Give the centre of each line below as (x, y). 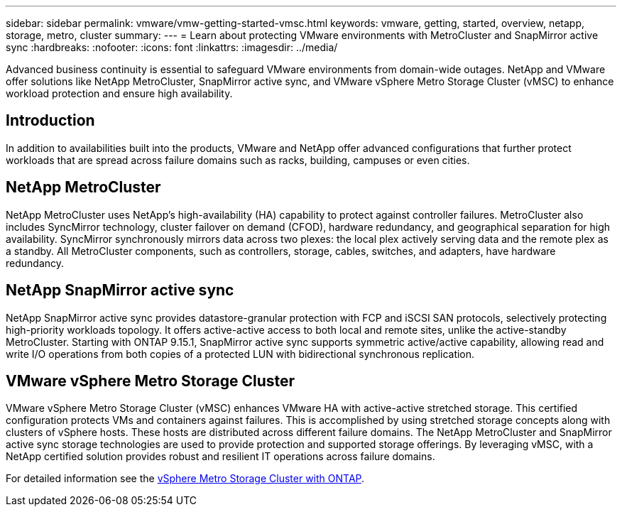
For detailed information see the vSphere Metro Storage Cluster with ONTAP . (185, 479)
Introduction (50, 121)
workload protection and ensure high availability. (119, 93)
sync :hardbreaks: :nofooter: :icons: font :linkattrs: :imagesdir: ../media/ (172, 47)
